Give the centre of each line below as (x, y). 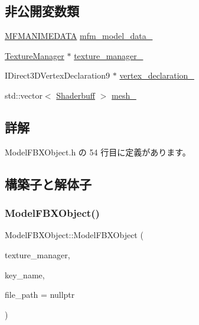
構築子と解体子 (48, 183)
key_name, (25, 274)
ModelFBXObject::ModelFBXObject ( (74, 235)
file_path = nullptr (40, 295)
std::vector (24, 95)
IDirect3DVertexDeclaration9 (58, 75)
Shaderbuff (76, 95)
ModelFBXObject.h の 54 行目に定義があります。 (98, 152)
